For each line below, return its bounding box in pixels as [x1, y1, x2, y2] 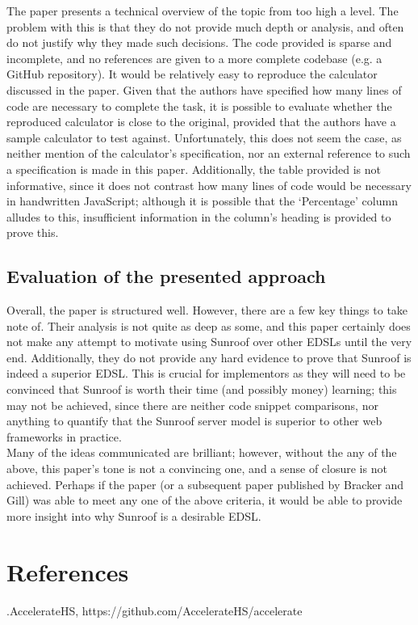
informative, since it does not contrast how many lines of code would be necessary [6, 176, 412, 193]
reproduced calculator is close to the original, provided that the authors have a [6, 113, 396, 130]
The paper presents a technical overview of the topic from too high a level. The [6, 2, 399, 19]
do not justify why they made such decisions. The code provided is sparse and [6, 34, 392, 51]
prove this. [6, 224, 59, 241]
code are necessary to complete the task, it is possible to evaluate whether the [6, 97, 392, 114]
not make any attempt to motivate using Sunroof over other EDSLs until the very [6, 333, 412, 350]
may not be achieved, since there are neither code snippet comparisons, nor [6, 396, 378, 413]
